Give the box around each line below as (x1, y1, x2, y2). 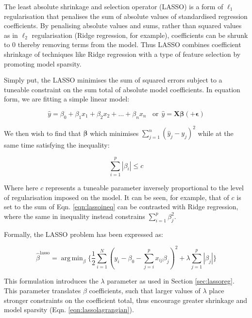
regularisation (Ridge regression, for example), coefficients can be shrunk (32, 30, 248, 40)
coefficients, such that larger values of (89, 285, 201, 295)
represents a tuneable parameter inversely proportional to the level (45, 182, 244, 192)
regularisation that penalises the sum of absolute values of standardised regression (4, 11, 248, 21)
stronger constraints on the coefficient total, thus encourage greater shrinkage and (4, 295, 248, 305)
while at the (198, 128, 234, 138)
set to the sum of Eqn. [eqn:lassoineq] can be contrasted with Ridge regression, (4, 201, 238, 212)
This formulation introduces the (4, 276, 99, 286)
